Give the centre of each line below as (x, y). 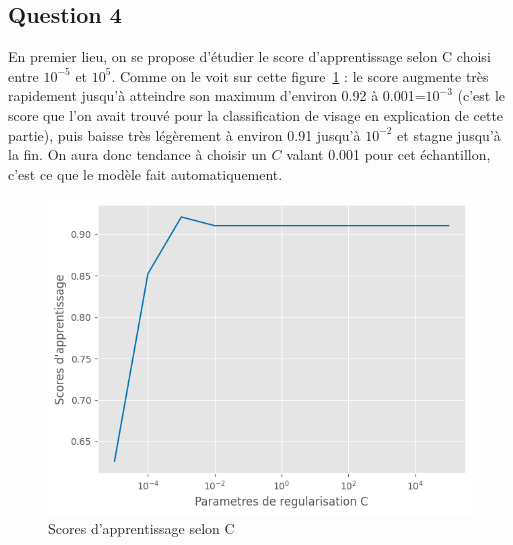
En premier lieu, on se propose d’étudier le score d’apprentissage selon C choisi (249, 56)
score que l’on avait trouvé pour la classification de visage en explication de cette (256, 114)
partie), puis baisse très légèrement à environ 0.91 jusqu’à (184, 134)
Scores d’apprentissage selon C (141, 528)
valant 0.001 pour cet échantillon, (388, 154)
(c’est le (481, 95)
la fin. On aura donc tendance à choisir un (137, 154)
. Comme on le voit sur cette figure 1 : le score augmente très (300, 75)
